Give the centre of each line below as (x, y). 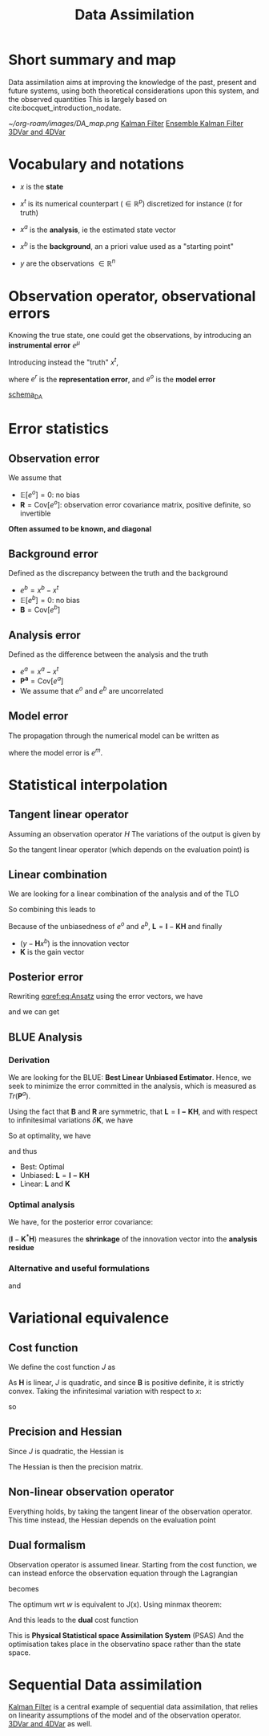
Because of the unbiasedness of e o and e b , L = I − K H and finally (115, 926)
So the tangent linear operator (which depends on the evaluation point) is (129, 850)
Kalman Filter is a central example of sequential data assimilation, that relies (133, 1707)
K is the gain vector (52, 952)
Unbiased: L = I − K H (54, 1175)
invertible (35, 513)
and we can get (34, 1012)
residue (21, 1247)
